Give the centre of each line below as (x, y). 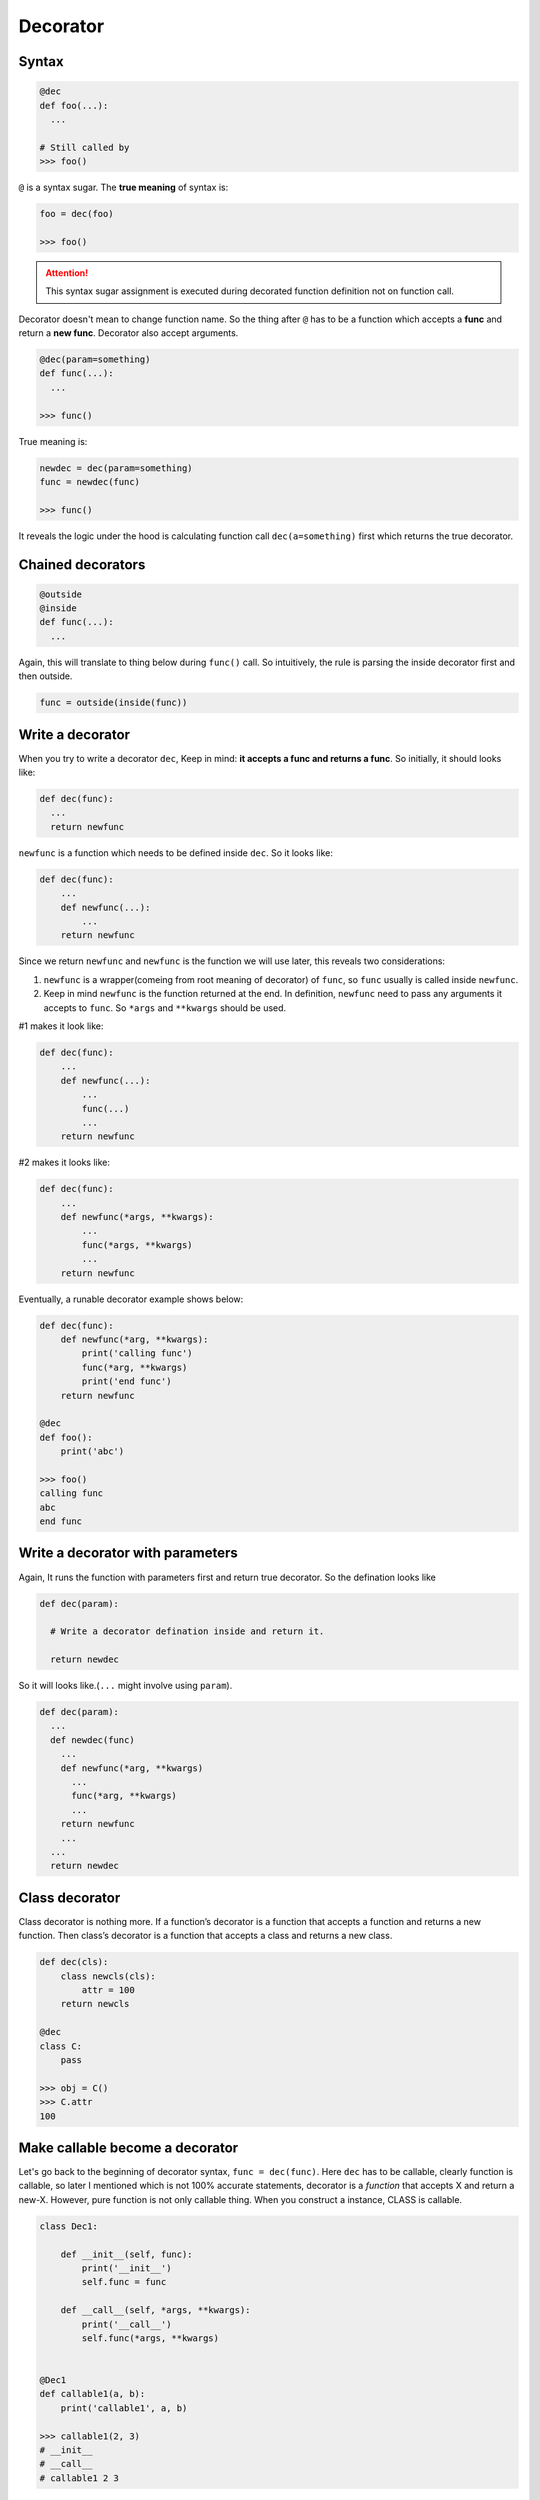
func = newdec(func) (89, 481)
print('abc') (92, 1451)
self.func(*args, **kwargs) (150, 2338)
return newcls (95, 2004)
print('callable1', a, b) (124, 2408)
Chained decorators (82, 564)
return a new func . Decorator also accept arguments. (128, 333)
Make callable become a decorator (128, 2147)
